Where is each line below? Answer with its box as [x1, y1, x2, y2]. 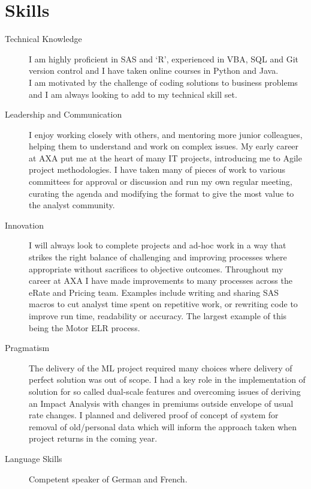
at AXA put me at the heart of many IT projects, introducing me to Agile [29, 151, 302, 164]
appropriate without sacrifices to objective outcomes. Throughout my [29, 262, 283, 275]
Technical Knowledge [5, 32, 82, 45]
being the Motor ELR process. [29, 321, 140, 334]
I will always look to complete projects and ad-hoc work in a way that [29, 239, 286, 251]
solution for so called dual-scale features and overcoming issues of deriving [29, 385, 301, 397]
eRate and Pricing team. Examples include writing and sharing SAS [29, 286, 279, 298]
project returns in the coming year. [29, 432, 158, 445]
